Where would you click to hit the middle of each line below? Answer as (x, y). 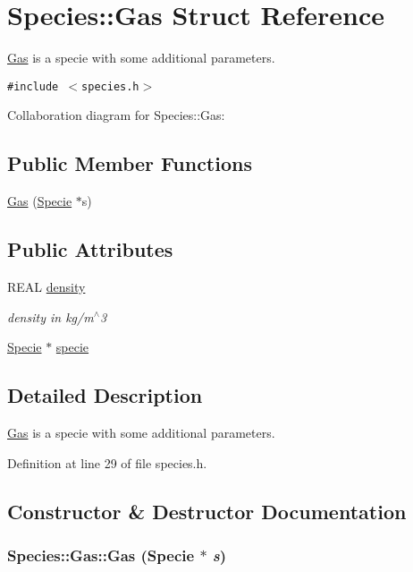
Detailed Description (105, 395)
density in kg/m (51, 316)
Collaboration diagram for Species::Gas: (116, 115)
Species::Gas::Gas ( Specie (101, 555)
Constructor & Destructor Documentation (207, 511)
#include (33, 86)
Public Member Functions (130, 163)
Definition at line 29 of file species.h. (107, 462)
